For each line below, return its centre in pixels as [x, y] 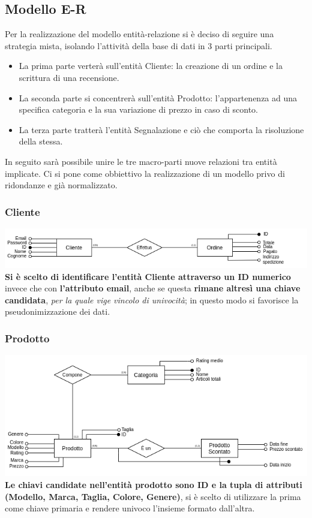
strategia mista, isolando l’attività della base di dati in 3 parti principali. [139, 45]
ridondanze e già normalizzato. [61, 185]
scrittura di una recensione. [69, 77]
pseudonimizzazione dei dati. [58, 311]
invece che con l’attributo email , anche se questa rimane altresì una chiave [153, 288]
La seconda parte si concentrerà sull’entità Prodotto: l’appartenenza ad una [158, 97]
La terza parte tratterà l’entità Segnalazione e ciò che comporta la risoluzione [161, 129]
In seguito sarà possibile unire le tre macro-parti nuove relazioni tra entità [141, 161]
